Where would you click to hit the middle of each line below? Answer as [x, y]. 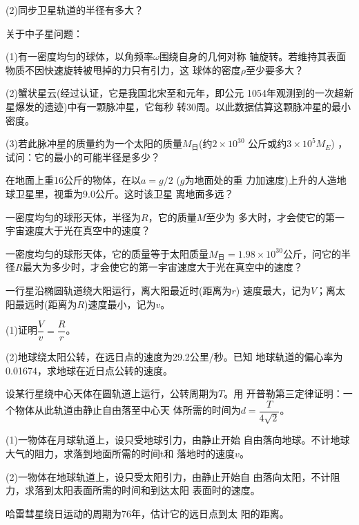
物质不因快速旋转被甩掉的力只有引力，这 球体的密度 [123, 69]
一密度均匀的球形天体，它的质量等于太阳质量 [107, 253]
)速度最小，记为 [120, 304]
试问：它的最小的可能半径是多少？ [83, 156]
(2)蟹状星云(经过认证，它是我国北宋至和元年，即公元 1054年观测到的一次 [170, 93]
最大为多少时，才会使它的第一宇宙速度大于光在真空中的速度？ [163, 267]
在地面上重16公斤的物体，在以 [73, 180]
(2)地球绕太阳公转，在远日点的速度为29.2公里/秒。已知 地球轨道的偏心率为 [174, 357]
